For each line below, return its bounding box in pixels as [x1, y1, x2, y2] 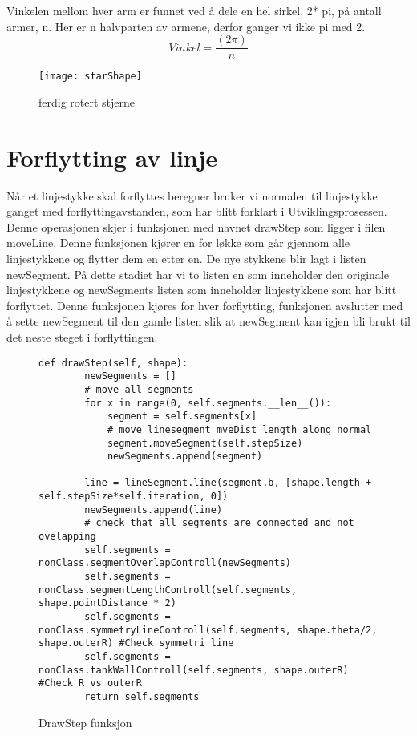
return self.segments [84, 690, 200, 702]
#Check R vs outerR [38, 677, 142, 689]
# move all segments [84, 383, 194, 395]
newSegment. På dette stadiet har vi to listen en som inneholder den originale [6, 265, 389, 282]
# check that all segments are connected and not [84, 517, 354, 529]
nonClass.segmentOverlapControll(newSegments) [38, 557, 291, 569]
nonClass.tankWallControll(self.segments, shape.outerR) [38, 664, 349, 676]
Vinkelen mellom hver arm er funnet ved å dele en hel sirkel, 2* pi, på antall [6, 2, 382, 18]
